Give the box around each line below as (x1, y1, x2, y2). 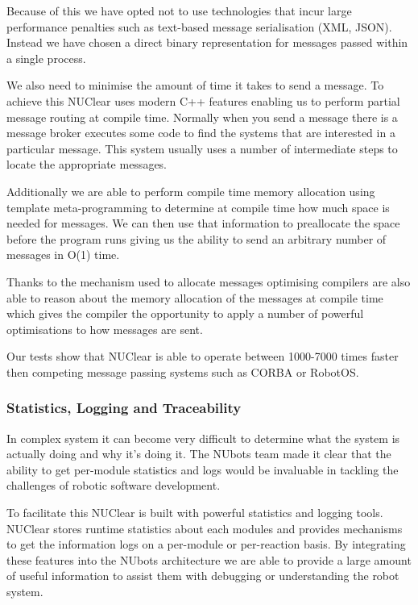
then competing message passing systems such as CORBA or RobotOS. (6, 363, 359, 380)
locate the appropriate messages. (6, 156, 168, 173)
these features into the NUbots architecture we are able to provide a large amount (6, 551, 412, 568)
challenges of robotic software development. (6, 477, 221, 494)
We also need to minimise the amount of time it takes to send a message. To (6, 77, 384, 94)
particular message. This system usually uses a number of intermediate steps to (6, 140, 398, 156)
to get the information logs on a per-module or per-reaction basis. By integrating (6, 536, 406, 553)
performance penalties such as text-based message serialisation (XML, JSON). (6, 18, 392, 35)
